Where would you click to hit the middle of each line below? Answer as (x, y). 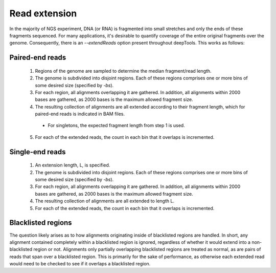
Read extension (43, 13)
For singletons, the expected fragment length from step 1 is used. (116, 125)
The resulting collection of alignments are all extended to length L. (105, 201)
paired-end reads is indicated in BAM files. (80, 114)
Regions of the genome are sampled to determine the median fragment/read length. (123, 71)
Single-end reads (38, 152)
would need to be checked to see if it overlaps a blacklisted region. (80, 264)
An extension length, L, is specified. (73, 165)
